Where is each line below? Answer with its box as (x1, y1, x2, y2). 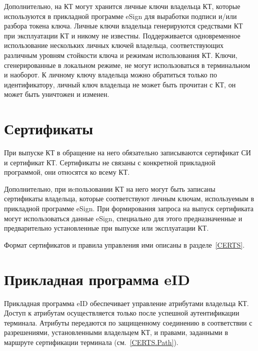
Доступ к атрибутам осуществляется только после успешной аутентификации (4, 308, 239, 318)
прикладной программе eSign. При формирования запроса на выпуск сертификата (4, 203, 253, 214)
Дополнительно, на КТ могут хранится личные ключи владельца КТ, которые (4, 1, 240, 11)
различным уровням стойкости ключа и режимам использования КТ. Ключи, (4, 49, 237, 60)
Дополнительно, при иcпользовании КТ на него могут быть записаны (4, 183, 215, 194)
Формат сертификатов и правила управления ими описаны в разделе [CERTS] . (4, 239, 245, 250)
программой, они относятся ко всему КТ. (4, 167, 130, 177)
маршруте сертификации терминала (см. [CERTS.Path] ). (4, 337, 178, 347)
